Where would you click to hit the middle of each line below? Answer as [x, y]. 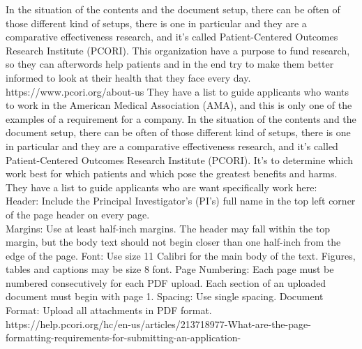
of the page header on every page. [78, 214]
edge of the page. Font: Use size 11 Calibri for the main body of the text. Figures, [181, 255]
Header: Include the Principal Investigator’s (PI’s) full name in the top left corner [181, 201]
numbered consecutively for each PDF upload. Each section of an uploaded [166, 282]
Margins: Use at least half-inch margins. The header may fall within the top [168, 228]
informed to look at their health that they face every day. [128, 77]
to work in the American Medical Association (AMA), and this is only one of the [179, 105]
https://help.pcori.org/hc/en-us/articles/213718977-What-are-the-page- [158, 324]
